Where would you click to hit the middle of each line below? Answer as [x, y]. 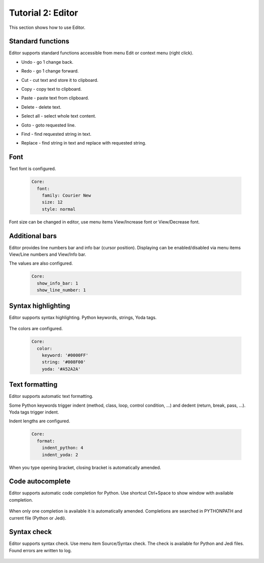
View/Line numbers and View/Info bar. [48, 254]
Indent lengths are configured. [40, 421]
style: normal [59, 209]
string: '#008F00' [64, 362]
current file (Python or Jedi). [38, 518]
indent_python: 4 [63, 448]
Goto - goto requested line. [48, 125]
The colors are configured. [36, 329]
